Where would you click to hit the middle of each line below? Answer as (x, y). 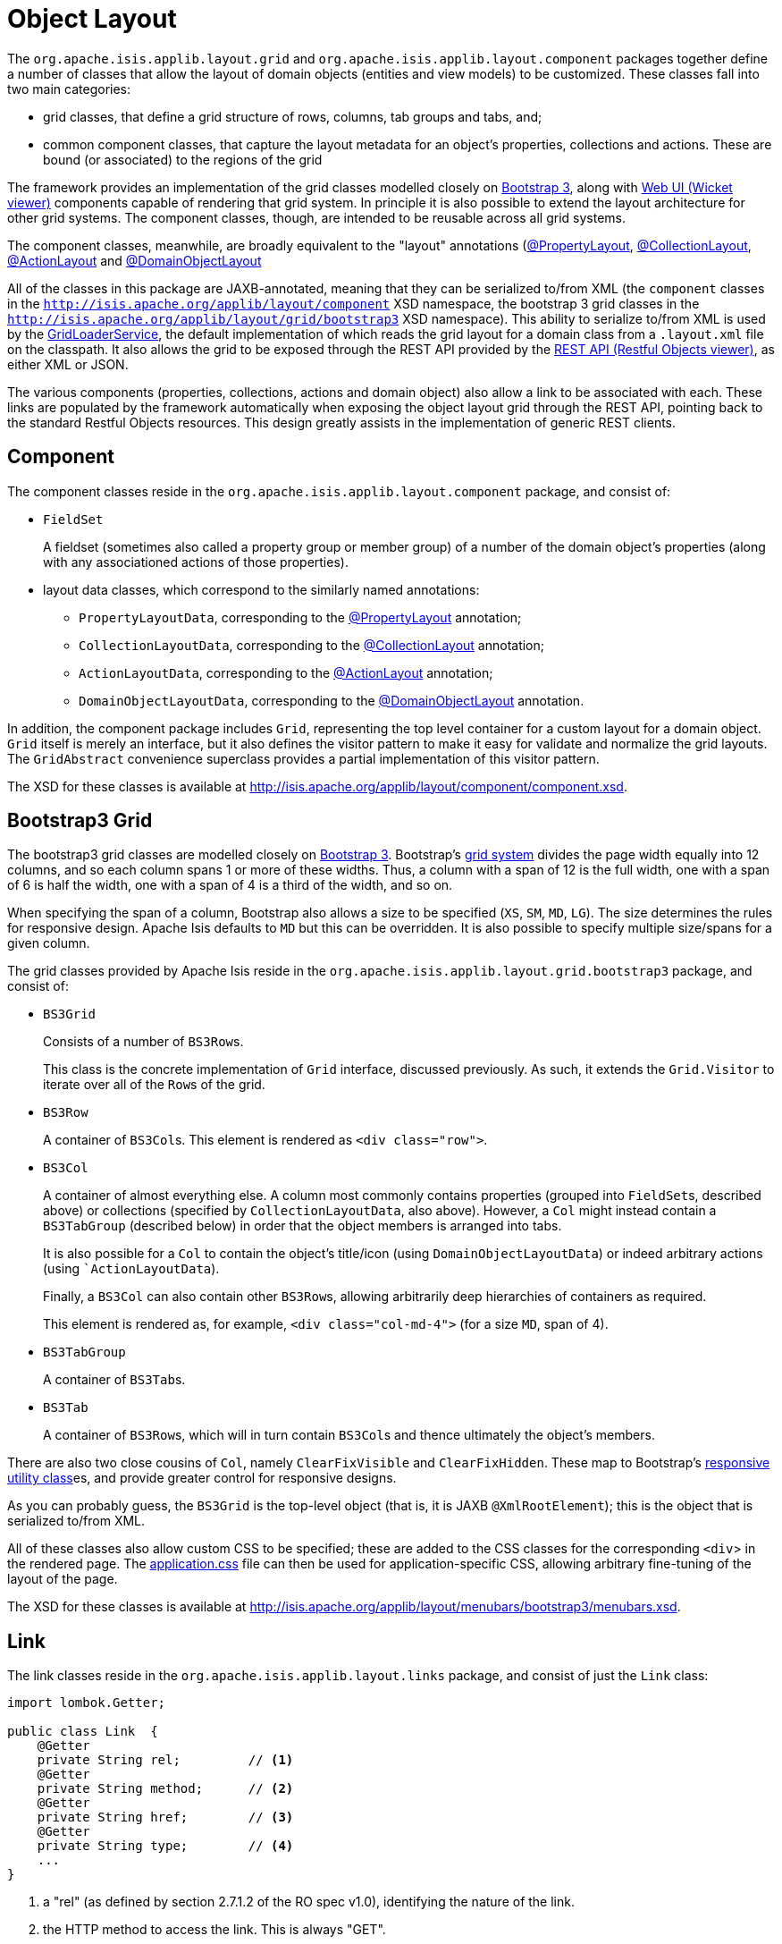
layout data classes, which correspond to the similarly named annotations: (261, 589)
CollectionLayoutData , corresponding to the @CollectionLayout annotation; (311, 645)
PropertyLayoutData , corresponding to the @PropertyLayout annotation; (300, 617)
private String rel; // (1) (165, 1760)
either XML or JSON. (68, 364)
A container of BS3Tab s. (114, 1380)
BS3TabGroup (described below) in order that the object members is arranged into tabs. (303, 1226)
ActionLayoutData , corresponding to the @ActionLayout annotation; (286, 672)
